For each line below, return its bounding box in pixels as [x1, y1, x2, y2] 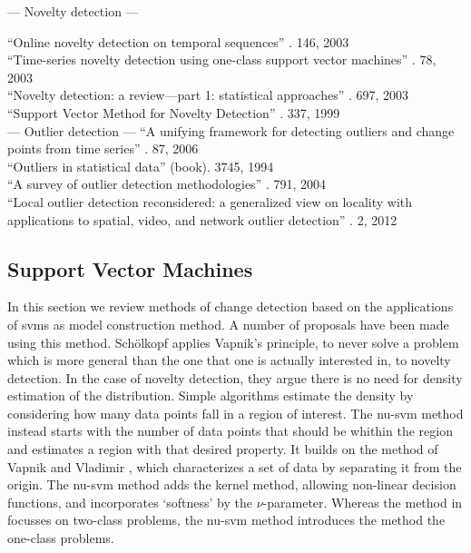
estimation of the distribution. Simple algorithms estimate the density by [7, 386, 414, 405]
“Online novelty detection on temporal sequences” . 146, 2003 [7, 32, 349, 51]
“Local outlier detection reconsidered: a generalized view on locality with [7, 192, 413, 211]
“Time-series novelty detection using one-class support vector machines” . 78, [7, 50, 437, 69]
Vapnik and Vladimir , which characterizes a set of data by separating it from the [7, 457, 462, 476]
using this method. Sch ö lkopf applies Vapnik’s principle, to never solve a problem [7, 332, 459, 351]
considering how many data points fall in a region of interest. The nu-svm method [7, 403, 464, 422]
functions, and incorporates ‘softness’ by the [7, 492, 252, 511]
